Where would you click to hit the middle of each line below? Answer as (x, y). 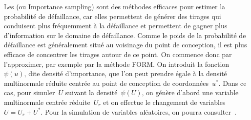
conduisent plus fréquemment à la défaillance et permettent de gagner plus (116, 26)
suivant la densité (91, 92)
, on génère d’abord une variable (190, 92)
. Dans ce (232, 83)
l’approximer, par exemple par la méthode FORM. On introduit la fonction (117, 64)
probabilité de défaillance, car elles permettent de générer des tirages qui (113, 16)
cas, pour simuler (30, 92)
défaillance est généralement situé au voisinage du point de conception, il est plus (125, 45)
